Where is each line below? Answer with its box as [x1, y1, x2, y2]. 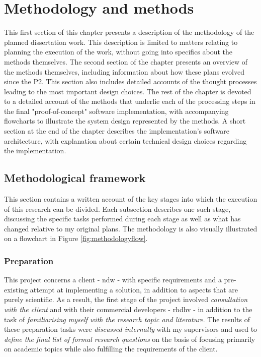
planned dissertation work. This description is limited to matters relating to [4, 36, 238, 47]
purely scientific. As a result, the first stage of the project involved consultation [4, 294, 248, 305]
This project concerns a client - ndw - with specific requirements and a [4, 274, 222, 285]
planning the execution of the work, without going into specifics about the [4, 46, 233, 57]
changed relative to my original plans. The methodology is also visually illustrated [4, 223, 257, 233]
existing [4, 284, 28, 294]
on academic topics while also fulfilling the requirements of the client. [4, 343, 218, 354]
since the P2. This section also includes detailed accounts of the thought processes [4, 76, 257, 87]
